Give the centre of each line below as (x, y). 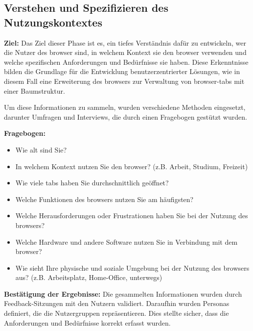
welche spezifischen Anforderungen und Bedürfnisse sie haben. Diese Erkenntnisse (126, 62)
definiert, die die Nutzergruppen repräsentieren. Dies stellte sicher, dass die (116, 313)
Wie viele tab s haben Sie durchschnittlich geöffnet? (92, 183)
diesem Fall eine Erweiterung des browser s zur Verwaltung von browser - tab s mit (124, 81)
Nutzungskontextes (53, 22)
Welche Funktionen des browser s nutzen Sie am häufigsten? (104, 199)
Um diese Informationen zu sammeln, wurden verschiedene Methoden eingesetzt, (125, 107)
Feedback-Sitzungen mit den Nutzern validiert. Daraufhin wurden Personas (117, 303)
